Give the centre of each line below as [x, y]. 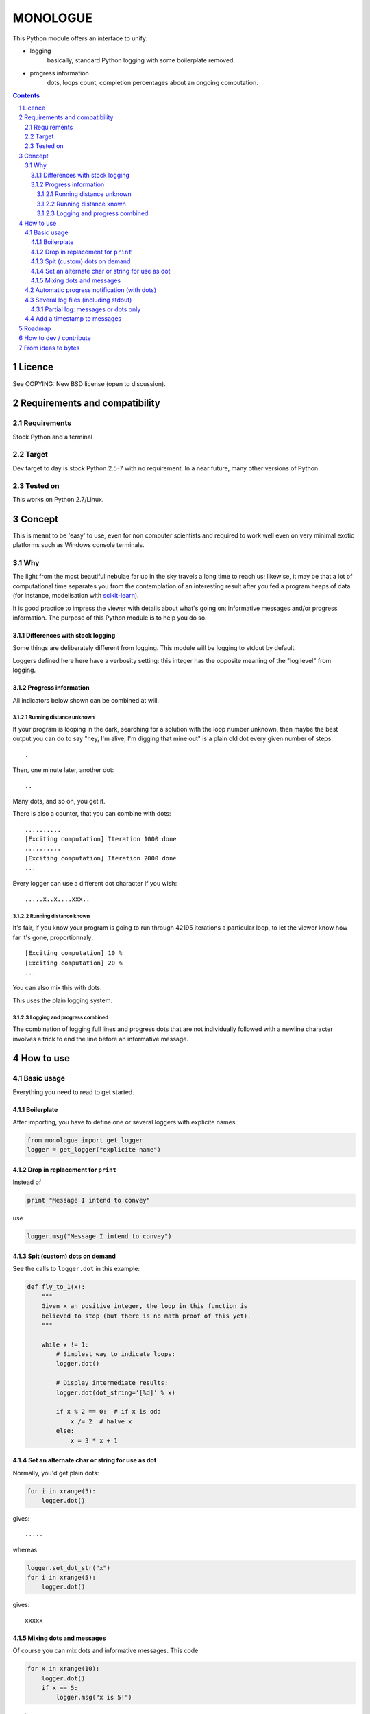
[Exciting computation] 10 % [74, 953]
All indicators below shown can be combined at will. [86, 700]
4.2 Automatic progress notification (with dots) [91, 290]
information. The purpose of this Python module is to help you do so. [110, 618]
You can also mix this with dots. [57, 988]
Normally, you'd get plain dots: [56, 1473]
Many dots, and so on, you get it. [59, 801]
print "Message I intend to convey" [89, 1200]
